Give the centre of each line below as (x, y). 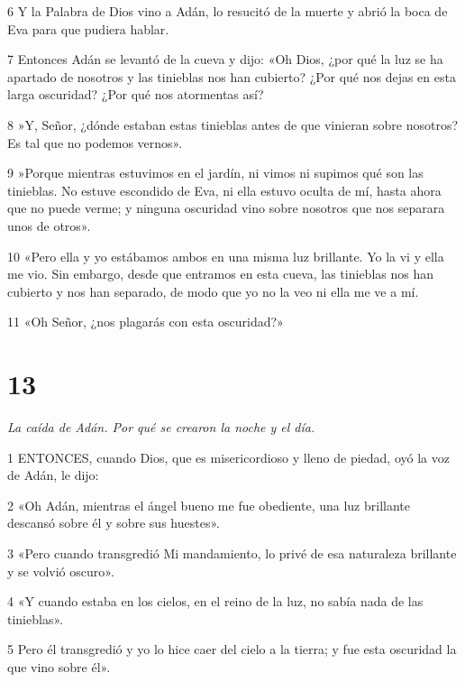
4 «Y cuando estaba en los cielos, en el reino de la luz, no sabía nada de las (215, 601)
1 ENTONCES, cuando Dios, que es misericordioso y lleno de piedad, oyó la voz (228, 457)
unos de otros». (49, 225)
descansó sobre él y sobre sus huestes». (114, 523)
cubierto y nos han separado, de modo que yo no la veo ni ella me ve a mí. (213, 291)
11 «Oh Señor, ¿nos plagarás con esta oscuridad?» (146, 322)
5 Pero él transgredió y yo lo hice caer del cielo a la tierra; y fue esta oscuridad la (232, 649)
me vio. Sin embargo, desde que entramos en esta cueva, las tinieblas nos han (220, 274)
